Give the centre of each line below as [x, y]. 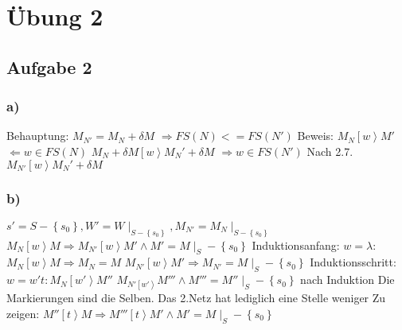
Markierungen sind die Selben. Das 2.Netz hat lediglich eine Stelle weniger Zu [196, 298]
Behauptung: [38, 136]
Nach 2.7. [330, 151]
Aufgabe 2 [49, 66]
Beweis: [315, 136]
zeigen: [23, 314]
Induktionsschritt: [353, 262]
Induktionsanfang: [296, 245]
